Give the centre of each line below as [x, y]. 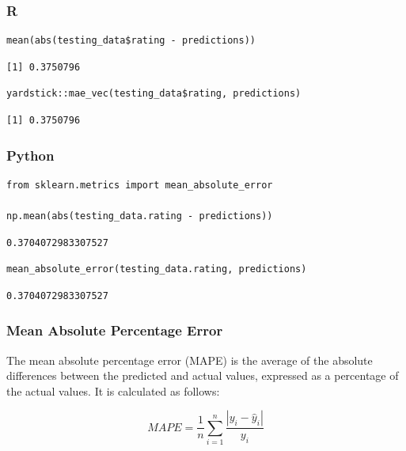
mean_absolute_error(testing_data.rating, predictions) [157, 269]
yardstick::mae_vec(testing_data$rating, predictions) [154, 94]
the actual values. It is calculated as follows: [113, 390]
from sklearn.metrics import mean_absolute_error [140, 185]
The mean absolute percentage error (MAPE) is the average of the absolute [190, 360]
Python [30, 155]
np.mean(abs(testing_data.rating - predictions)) [140, 216]
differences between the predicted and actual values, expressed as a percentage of [203, 375]
